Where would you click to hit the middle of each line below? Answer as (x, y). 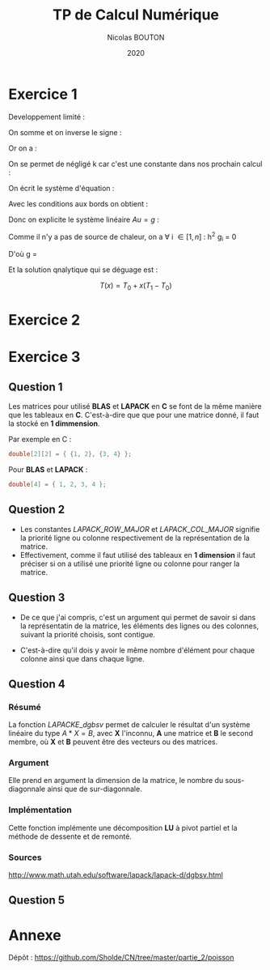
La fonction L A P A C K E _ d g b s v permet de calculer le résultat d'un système (129, 725)
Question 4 (37, 684)
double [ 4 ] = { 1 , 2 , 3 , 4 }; (57, 484)
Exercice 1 (43, 94)
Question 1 (36, 387)
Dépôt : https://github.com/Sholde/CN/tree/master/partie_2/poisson (121, 958)
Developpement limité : (47, 117)
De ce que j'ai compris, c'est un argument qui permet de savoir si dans (138, 617)
